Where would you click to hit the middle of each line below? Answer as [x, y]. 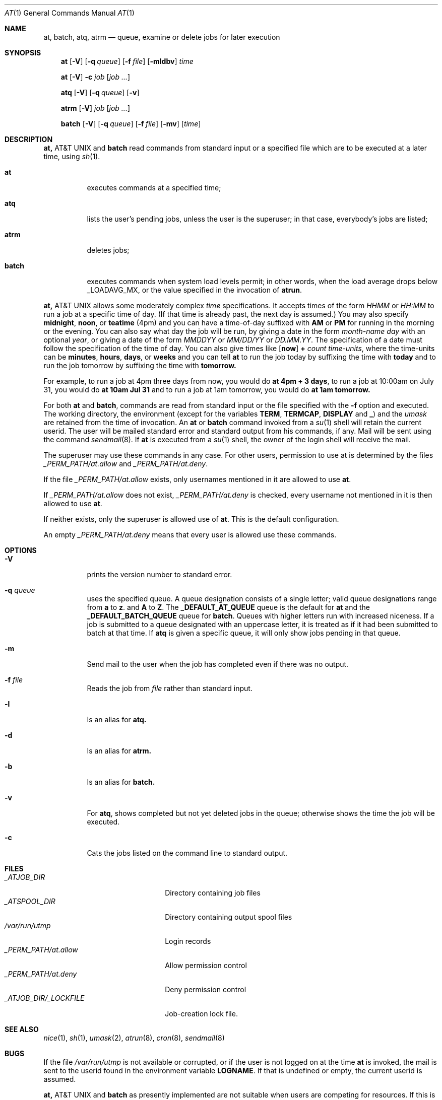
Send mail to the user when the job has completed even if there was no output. [218, 664]
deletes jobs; [108, 250]
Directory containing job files [213, 893]
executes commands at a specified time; [154, 188]
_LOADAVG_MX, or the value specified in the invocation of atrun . [194, 290]
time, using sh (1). [72, 156]
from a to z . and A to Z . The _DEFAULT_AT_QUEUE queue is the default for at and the [229, 607]
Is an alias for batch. [121, 782]
